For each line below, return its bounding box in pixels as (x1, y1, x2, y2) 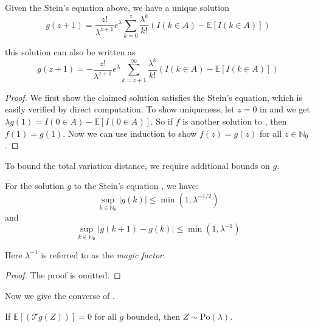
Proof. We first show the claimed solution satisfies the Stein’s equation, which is (5, 91, 303, 103)
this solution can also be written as (5, 45, 136, 58)
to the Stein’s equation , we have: (74, 179, 198, 192)
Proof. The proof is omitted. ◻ (5, 269, 121, 281)
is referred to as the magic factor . (41, 248, 165, 261)
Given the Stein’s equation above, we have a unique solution (5, 1, 229, 13)
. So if (150, 114, 173, 127)
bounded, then (126, 309, 181, 322)
